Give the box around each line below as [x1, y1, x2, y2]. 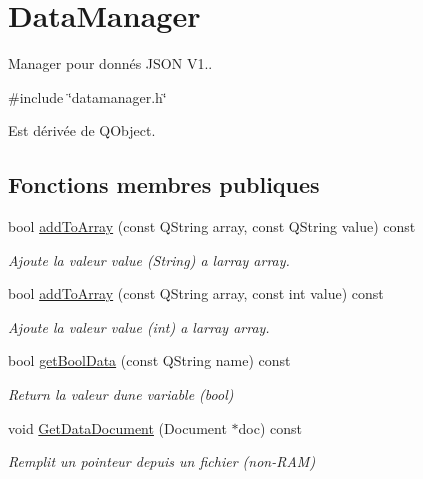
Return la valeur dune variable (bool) [8, 384, 234, 405]
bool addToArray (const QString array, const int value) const [8, 283, 384, 304]
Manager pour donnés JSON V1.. [8, 53, 213, 74]
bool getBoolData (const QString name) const [8, 350, 291, 371]
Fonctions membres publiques [8, 169, 320, 200]
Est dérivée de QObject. [8, 120, 156, 141]
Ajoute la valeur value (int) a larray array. [8, 316, 270, 337]
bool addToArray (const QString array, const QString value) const [8, 216, 416, 237]
